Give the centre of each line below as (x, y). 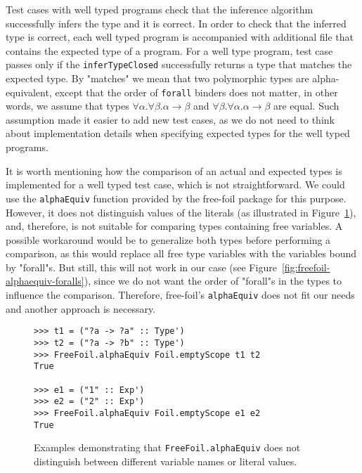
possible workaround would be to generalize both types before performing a (168, 239)
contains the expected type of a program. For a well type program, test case (169, 50)
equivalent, (29, 92)
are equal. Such (306, 106)
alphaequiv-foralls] (45, 281)
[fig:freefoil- (306, 267)
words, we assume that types (67, 106)
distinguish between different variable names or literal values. (166, 461)
